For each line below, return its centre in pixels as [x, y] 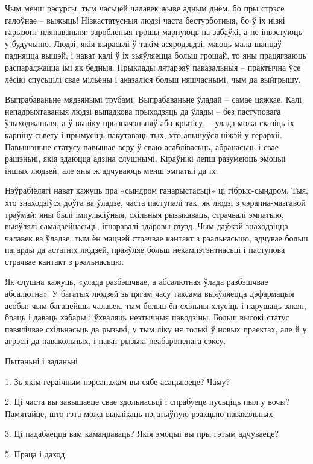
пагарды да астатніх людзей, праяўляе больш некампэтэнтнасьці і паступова [145, 249]
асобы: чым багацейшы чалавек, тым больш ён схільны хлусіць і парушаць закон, [156, 305]
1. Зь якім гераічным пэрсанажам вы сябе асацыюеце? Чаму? [118, 381]
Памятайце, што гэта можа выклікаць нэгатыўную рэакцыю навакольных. [140, 413]
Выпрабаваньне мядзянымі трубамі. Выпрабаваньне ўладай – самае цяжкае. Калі [153, 99]
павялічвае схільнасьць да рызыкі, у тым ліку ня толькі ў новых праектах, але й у [156, 329]
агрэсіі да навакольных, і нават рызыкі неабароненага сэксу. [115, 341]
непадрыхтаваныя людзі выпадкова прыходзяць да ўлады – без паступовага [143, 111]
